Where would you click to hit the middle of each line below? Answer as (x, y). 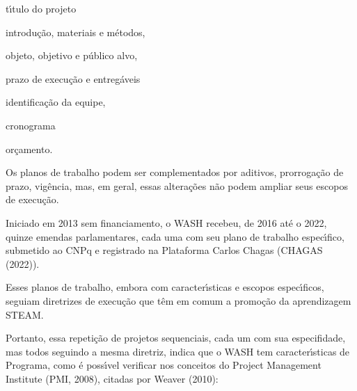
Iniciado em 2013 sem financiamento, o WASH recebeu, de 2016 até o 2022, (166, 222)
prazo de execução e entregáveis (73, 78)
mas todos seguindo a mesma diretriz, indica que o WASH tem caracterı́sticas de (178, 351)
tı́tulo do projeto (41, 8)
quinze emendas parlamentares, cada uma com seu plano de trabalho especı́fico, (175, 236)
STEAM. (25, 314)
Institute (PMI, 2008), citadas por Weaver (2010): (112, 378)
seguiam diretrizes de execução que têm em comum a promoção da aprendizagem (178, 300)
